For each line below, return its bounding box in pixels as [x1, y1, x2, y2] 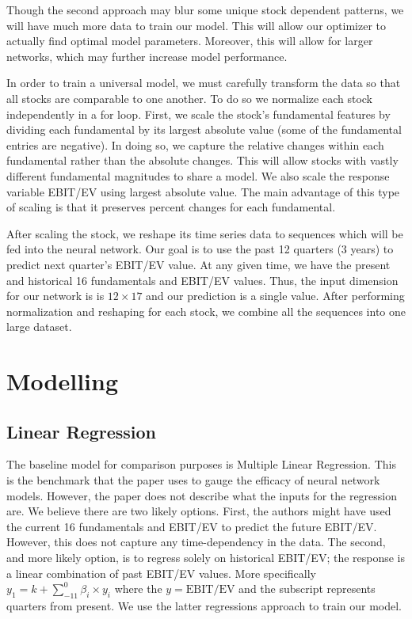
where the [114, 580, 162, 597]
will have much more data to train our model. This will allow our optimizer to [6, 17, 386, 33]
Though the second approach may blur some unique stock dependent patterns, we [6, 2, 404, 17]
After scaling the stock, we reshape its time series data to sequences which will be [6, 225, 403, 241]
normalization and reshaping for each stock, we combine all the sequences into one [6, 302, 406, 319]
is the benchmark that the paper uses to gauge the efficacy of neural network [6, 472, 380, 488]
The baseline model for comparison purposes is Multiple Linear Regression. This [6, 456, 396, 473]
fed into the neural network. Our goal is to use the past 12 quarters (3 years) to [6, 241, 394, 257]
